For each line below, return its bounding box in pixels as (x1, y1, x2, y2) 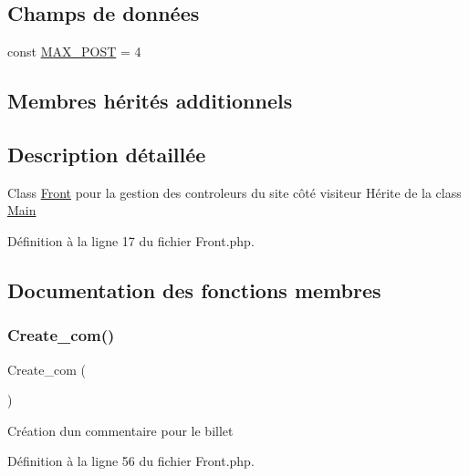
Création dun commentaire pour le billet (7, 420, 234, 440)
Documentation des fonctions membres (7, 275, 381, 304)
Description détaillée (7, 140, 206, 168)
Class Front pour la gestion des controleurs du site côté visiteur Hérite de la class (7, 182, 462, 202)
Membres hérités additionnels (7, 87, 293, 115)
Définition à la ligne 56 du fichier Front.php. (7, 451, 255, 471)
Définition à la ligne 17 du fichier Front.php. (7, 231, 255, 250)
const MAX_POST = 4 (7, 42, 141, 61)
